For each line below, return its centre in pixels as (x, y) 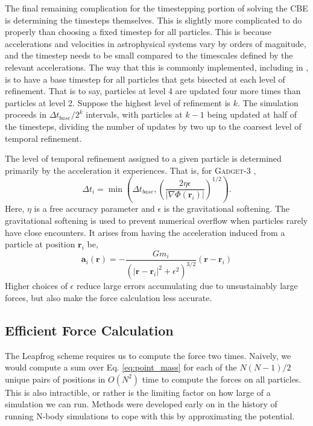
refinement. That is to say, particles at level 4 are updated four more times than (153, 91)
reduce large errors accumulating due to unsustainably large (187, 286)
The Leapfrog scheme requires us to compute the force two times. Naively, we (148, 355)
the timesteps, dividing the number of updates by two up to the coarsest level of (153, 126)
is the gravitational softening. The (227, 208)
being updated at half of (252, 114)
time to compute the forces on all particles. (222, 379)
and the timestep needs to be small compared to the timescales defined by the (149, 55)
